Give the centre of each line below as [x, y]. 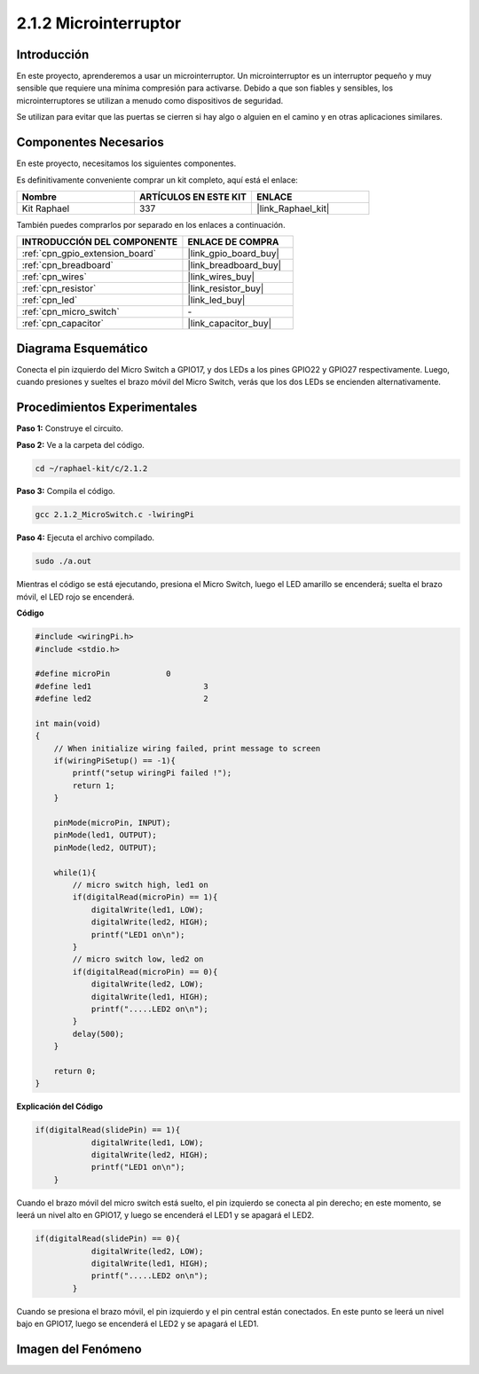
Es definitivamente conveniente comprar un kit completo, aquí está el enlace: [157, 180]
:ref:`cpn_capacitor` [63, 324]
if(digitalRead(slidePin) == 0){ [108, 1239]
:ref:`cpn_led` [50, 300]
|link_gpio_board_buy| [233, 254]
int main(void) [68, 723]
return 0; [75, 1071]
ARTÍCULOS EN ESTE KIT [193, 197]
